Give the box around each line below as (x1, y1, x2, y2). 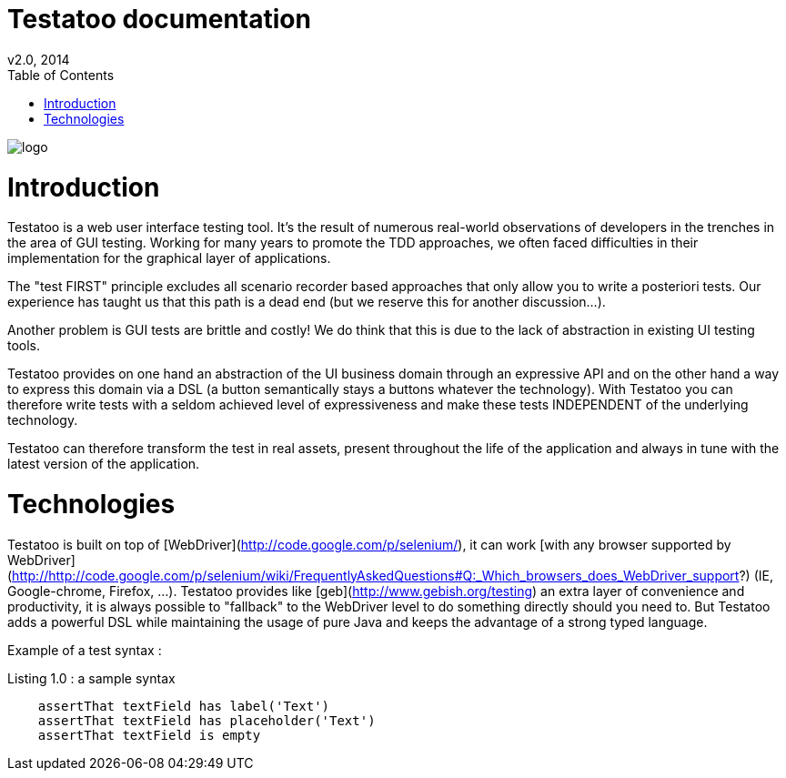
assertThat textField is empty (37, 727, 261, 743)
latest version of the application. (7, 456, 200, 472)
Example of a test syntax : (7, 642, 162, 658)
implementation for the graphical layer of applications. (7, 250, 331, 267)
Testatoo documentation (7, 4, 311, 35)
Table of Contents (7, 66, 115, 83)
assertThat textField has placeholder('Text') (37, 712, 376, 728)
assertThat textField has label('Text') (37, 698, 330, 713)
